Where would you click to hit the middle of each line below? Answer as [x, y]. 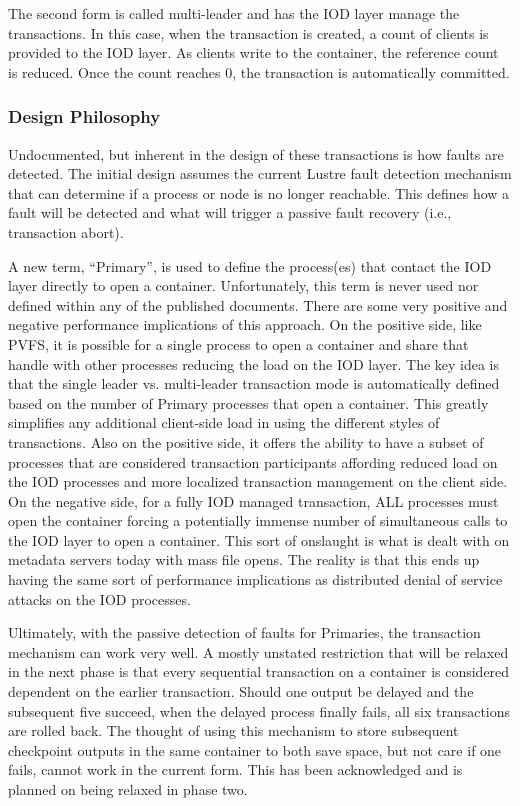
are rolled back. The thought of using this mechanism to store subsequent [233, 730]
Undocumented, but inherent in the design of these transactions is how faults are [256, 153]
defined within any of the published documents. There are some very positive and [258, 304]
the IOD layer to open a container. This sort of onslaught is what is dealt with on [259, 539]
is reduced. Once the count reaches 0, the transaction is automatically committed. [259, 71]
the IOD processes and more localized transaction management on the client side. [258, 481]
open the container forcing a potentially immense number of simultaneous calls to [258, 520]
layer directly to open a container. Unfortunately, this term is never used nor [243, 285]
